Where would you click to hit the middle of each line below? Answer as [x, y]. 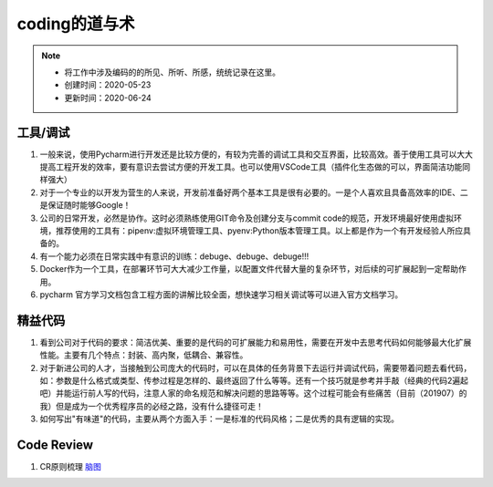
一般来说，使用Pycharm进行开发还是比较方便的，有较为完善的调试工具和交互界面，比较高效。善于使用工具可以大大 [257, 154]
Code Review [55, 445]
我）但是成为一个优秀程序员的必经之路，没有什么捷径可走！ [152, 406]
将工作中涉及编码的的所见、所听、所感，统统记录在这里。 [172, 72]
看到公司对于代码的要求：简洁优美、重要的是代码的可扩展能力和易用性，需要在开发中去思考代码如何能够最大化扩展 [256, 342]
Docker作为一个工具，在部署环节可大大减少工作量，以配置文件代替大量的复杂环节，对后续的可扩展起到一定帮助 [249, 269]
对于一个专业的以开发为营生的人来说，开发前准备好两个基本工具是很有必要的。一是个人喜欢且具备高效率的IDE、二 [254, 192]
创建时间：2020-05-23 [108, 85]
